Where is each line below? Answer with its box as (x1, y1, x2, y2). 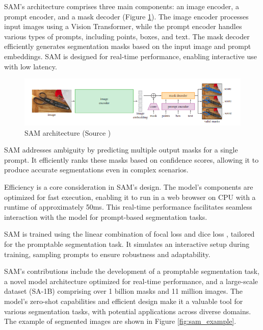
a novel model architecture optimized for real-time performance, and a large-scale (4, 275, 258, 286)
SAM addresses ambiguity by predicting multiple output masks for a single (4, 144, 238, 155)
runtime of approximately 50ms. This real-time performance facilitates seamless (4, 201, 252, 212)
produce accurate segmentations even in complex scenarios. (4, 164, 189, 175)
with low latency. (4, 61, 57, 71)
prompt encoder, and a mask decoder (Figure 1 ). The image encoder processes (4, 11, 249, 21)
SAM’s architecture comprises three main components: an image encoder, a (4, 1, 239, 11)
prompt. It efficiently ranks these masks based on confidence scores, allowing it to (4, 154, 259, 165)
